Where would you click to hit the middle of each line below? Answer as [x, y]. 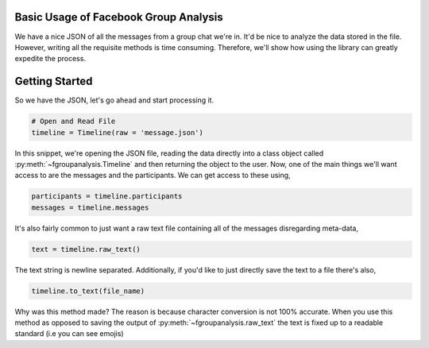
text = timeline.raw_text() [86, 249]
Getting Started [54, 81]
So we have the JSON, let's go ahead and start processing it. [114, 100]
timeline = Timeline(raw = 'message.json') [118, 132]
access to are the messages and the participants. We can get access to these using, [153, 176]
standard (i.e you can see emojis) [69, 334]
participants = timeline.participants [107, 196]
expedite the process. [50, 59]
